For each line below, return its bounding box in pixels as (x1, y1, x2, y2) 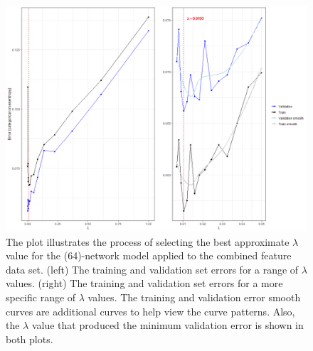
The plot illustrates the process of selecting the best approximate (6, 234, 290, 249)
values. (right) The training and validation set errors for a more (6, 276, 283, 291)
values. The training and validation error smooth (87, 289, 301, 304)
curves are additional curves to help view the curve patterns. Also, (6, 303, 295, 318)
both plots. (6, 331, 53, 346)
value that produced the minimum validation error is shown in (31, 318, 304, 333)
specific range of (6, 289, 76, 304)
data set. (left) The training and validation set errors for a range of (6, 261, 299, 276)
